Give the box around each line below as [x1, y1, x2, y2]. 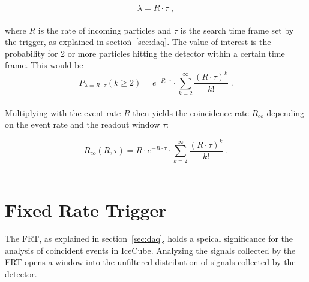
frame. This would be [5, 59, 83, 71]
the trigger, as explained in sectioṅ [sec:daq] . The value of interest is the [5, 35, 271, 48]
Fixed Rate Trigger [5, 198, 167, 222]
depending [266, 106, 305, 119]
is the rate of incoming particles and [38, 23, 172, 36]
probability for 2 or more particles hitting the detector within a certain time [5, 47, 285, 59]
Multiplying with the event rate [5, 106, 121, 119]
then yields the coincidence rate [133, 106, 249, 119]
